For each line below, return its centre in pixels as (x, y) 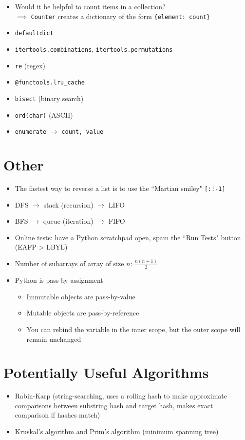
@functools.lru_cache (50, 83)
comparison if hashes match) (57, 415)
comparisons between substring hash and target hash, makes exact (114, 405)
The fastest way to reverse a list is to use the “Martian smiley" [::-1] (120, 188)
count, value (83, 132)
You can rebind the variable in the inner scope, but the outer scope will (133, 329)
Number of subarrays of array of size (69, 263)
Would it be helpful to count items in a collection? (90, 6)
